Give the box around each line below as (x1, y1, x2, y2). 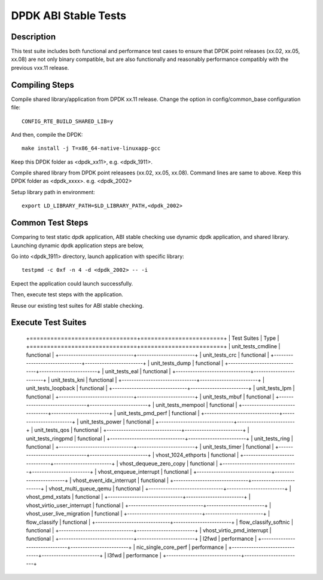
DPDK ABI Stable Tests (11, 9, 127, 22)
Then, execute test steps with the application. (11, 291, 124, 298)
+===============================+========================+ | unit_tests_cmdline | (26, 343, 281, 350)
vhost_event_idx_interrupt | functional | (72, 477, 169, 484)
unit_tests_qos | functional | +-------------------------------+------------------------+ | (33, 426, 249, 434)
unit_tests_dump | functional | (150, 360, 224, 367)
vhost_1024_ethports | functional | (156, 452, 239, 459)
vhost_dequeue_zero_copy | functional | (119, 460, 218, 467)
